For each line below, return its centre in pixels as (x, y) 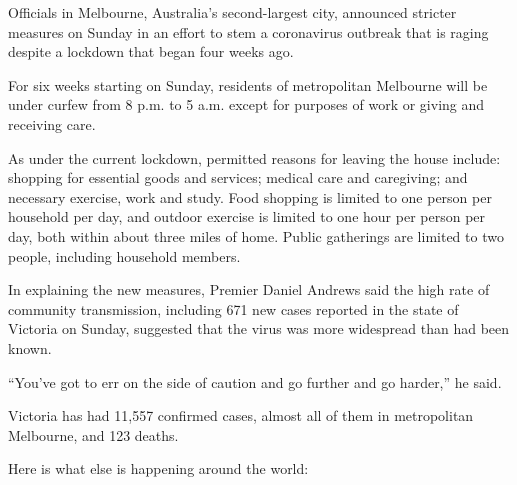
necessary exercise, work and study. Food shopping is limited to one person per (250, 196)
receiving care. (52, 123)
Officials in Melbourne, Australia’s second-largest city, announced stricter (232, 12)
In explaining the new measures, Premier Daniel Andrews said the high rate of (249, 289)
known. (30, 347)
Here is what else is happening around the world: (158, 468)
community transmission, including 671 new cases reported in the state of (233, 308)
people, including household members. (124, 255)
